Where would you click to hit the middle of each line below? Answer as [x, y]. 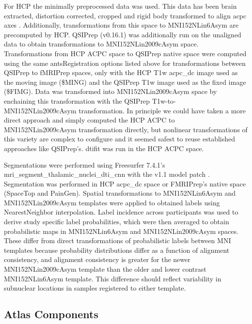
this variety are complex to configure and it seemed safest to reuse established [120, 139]
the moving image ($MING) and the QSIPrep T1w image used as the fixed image [125, 82]
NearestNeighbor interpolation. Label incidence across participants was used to [121, 212]
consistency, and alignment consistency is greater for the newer [97, 259]
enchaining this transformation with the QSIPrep [77, 100]
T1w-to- [164, 100]
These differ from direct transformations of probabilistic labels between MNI [118, 240]
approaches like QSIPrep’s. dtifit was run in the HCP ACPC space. [104, 148]
